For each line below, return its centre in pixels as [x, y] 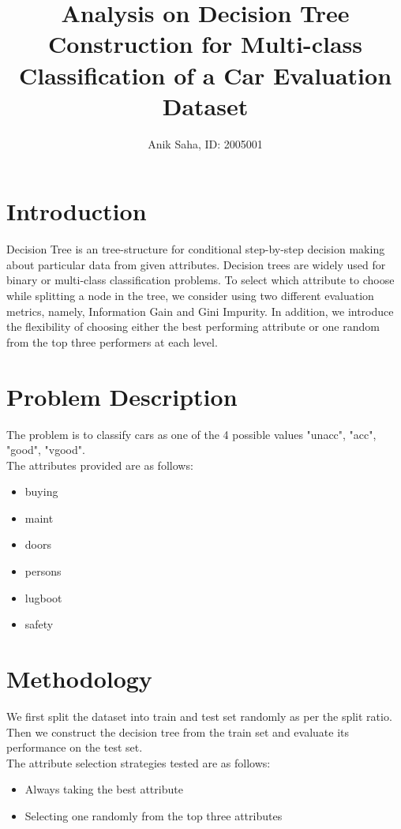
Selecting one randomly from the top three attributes [154, 815]
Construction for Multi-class [205, 44]
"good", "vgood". [46, 450]
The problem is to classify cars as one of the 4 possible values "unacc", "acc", [191, 434]
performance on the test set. [75, 747]
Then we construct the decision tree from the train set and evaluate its [178, 731]
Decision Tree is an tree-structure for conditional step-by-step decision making [196, 249]
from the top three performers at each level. [112, 341]
